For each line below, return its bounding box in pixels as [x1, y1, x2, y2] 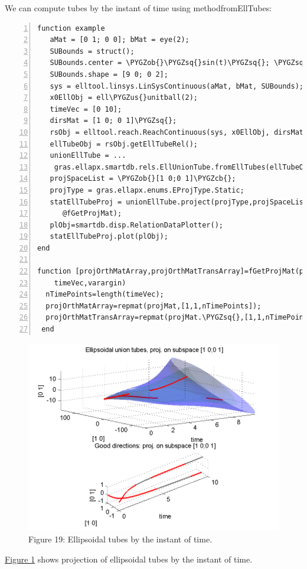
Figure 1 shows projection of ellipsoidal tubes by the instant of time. [5, 552, 253, 565]
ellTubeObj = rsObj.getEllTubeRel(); [50, 139, 198, 148]
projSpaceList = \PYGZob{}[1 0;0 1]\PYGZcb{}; [50, 174, 236, 183]
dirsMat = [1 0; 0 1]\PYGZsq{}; [50, 116, 177, 125]
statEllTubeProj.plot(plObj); [50, 232, 168, 241]
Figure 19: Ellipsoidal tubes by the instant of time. [28, 533, 213, 545]
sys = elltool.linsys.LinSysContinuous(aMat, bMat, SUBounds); [50, 82, 304, 90]
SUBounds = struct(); [50, 47, 135, 56]
